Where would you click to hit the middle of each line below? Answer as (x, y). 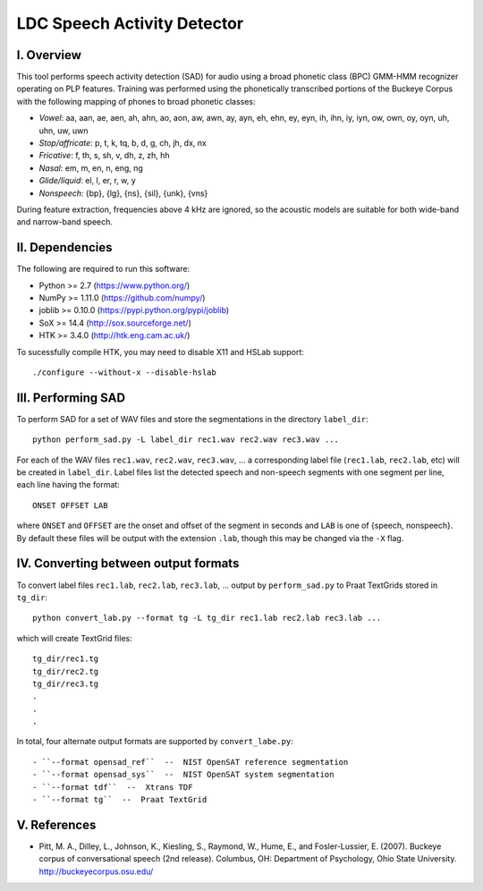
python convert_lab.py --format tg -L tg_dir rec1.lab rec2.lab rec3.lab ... (207, 618)
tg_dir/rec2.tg (66, 671)
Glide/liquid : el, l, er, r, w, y (87, 181)
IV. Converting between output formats (128, 564)
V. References (56, 824)
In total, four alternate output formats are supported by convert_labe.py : (155, 742)
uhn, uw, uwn (64, 131)
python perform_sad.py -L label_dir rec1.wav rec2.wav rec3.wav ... (186, 440)
